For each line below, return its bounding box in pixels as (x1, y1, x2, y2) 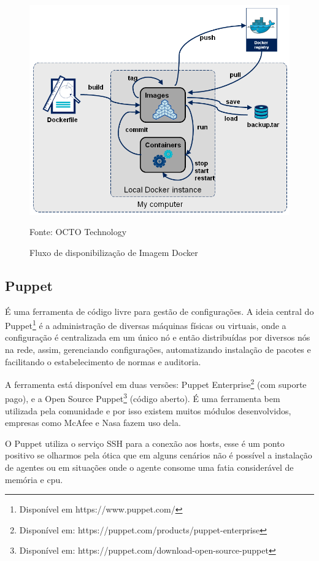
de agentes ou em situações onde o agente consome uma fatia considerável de (5, 461, 294, 474)
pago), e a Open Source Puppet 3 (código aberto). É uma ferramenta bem (5, 390, 280, 405)
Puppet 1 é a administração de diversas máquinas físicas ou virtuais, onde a (5, 317, 286, 331)
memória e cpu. (5, 473, 63, 486)
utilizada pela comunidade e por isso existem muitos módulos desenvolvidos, (5, 404, 291, 417)
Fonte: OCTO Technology (29, 225, 127, 238)
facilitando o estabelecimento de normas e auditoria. (5, 355, 201, 368)
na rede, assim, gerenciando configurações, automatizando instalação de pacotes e (5, 342, 311, 355)
